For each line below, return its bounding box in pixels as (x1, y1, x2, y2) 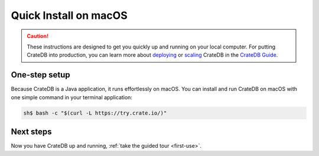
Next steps (11, 127, 52, 137)
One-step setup (11, 70, 70, 80)
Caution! (27, 32, 49, 40)
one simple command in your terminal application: (11, 93, 133, 100)
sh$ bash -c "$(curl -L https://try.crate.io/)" (23, 109, 167, 116)
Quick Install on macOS (11, 9, 128, 22)
